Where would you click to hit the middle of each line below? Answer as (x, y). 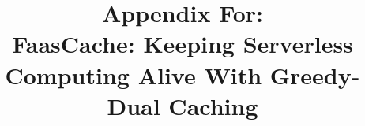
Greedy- (315, 74)
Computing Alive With (134, 74)
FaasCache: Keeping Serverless (182, 44)
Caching (213, 105)
